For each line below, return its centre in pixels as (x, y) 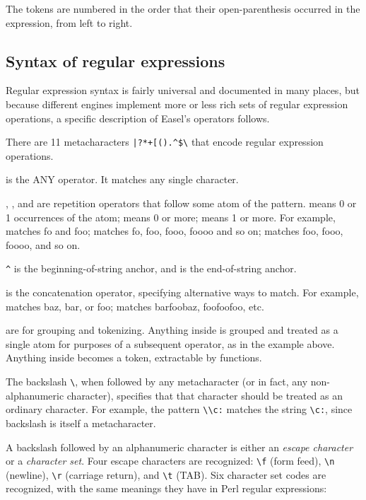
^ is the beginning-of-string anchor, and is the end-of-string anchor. (151, 268)
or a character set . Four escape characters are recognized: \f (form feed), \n (170, 461)
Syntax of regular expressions (116, 60)
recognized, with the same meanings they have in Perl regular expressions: (166, 488)
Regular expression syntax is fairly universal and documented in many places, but (183, 90)
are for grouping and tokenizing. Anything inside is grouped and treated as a (172, 330)
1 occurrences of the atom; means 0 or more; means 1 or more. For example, (171, 217)
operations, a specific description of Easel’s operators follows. (138, 118)
